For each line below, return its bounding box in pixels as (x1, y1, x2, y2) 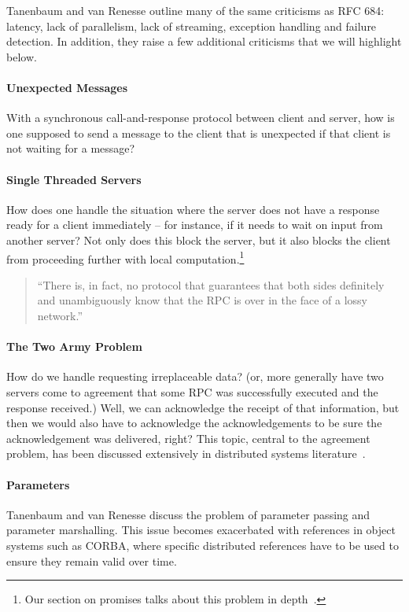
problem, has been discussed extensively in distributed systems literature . (6, 445, 366, 462)
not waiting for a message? (6, 140, 135, 157)
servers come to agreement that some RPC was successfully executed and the (6, 383, 378, 400)
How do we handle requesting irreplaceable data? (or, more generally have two (6, 368, 384, 385)
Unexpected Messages (6, 79, 128, 95)
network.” (37, 307, 83, 323)
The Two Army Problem (6, 338, 142, 355)
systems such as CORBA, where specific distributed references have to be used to (6, 536, 399, 553)
